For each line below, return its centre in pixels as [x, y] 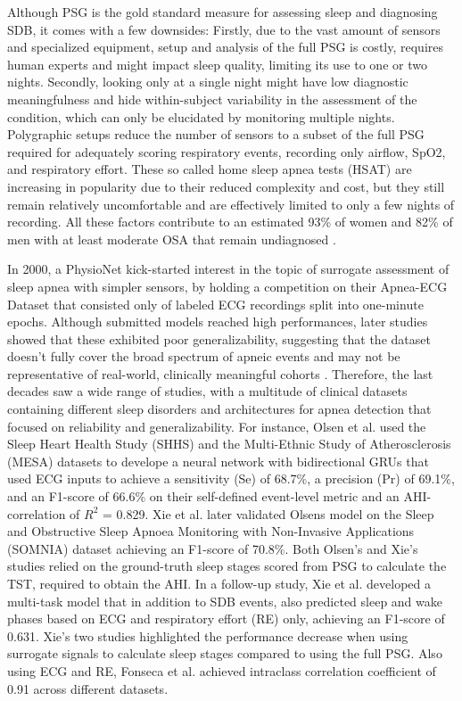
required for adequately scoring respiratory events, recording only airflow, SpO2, [227, 151]
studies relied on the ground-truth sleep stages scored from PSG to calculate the [227, 566]
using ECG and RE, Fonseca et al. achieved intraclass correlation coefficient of [222, 670]
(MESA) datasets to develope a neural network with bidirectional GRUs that [218, 461]
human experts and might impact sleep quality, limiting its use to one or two [217, 64]
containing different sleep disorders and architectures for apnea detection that [219, 409]
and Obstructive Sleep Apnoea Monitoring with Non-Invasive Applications [211, 531]
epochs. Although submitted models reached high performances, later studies [218, 322]
